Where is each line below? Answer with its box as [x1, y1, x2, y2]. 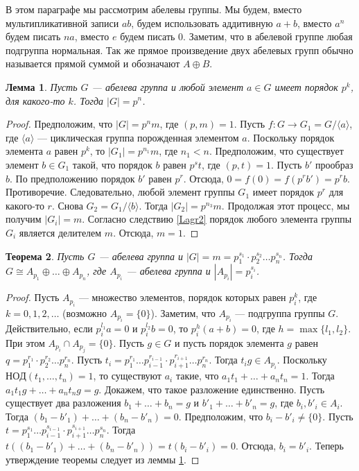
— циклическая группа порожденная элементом [37, 130, 239, 144]
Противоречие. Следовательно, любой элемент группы [6, 185, 235, 199]
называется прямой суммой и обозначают [6, 56, 180, 71]
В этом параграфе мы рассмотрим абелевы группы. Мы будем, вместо [6, 2, 302, 16]
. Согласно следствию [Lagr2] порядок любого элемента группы [82, 212, 352, 226]
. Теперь [309, 438, 344, 453]
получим [6, 212, 42, 226]
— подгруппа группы [235, 305, 325, 320]
